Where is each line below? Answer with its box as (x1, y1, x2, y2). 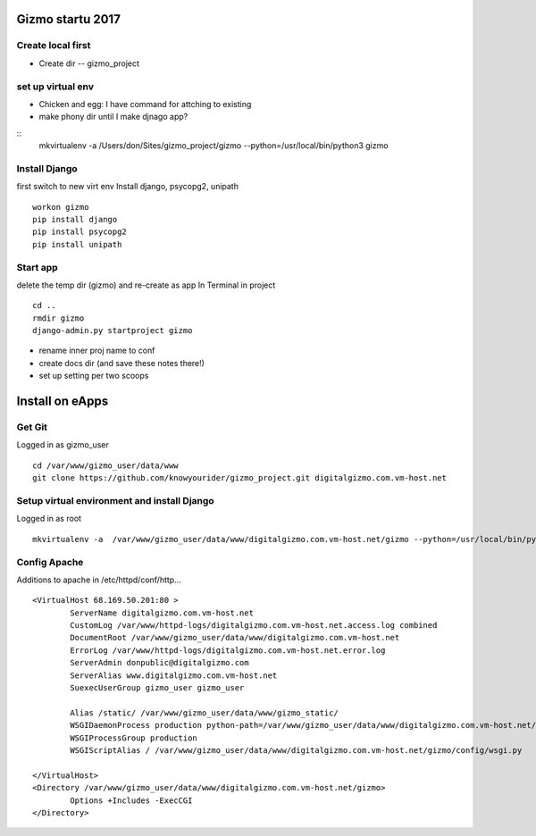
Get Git (16, 421, 48, 433)
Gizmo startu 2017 (16, 12, 121, 27)
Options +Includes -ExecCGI (70, 795, 193, 806)
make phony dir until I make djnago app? (38, 112, 188, 122)
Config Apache (16, 556, 84, 568)
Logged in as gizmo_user (16, 439, 109, 450)
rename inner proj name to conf (38, 345, 155, 356)
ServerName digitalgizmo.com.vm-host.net (70, 607, 255, 618)
